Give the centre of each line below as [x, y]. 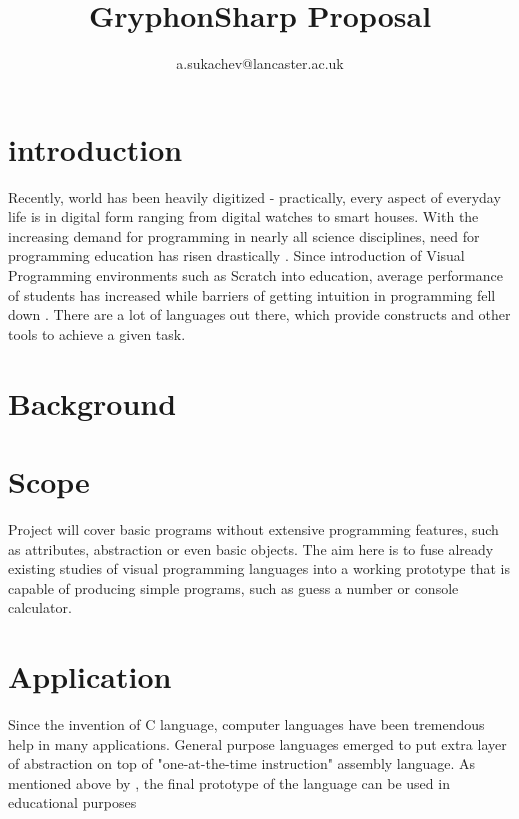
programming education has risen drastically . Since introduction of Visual [236, 255]
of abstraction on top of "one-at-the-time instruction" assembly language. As [242, 763]
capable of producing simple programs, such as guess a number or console [233, 587]
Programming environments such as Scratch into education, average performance [255, 275]
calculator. [40, 607]
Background [92, 402]
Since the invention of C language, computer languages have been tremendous [246, 724]
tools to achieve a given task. [97, 333]
